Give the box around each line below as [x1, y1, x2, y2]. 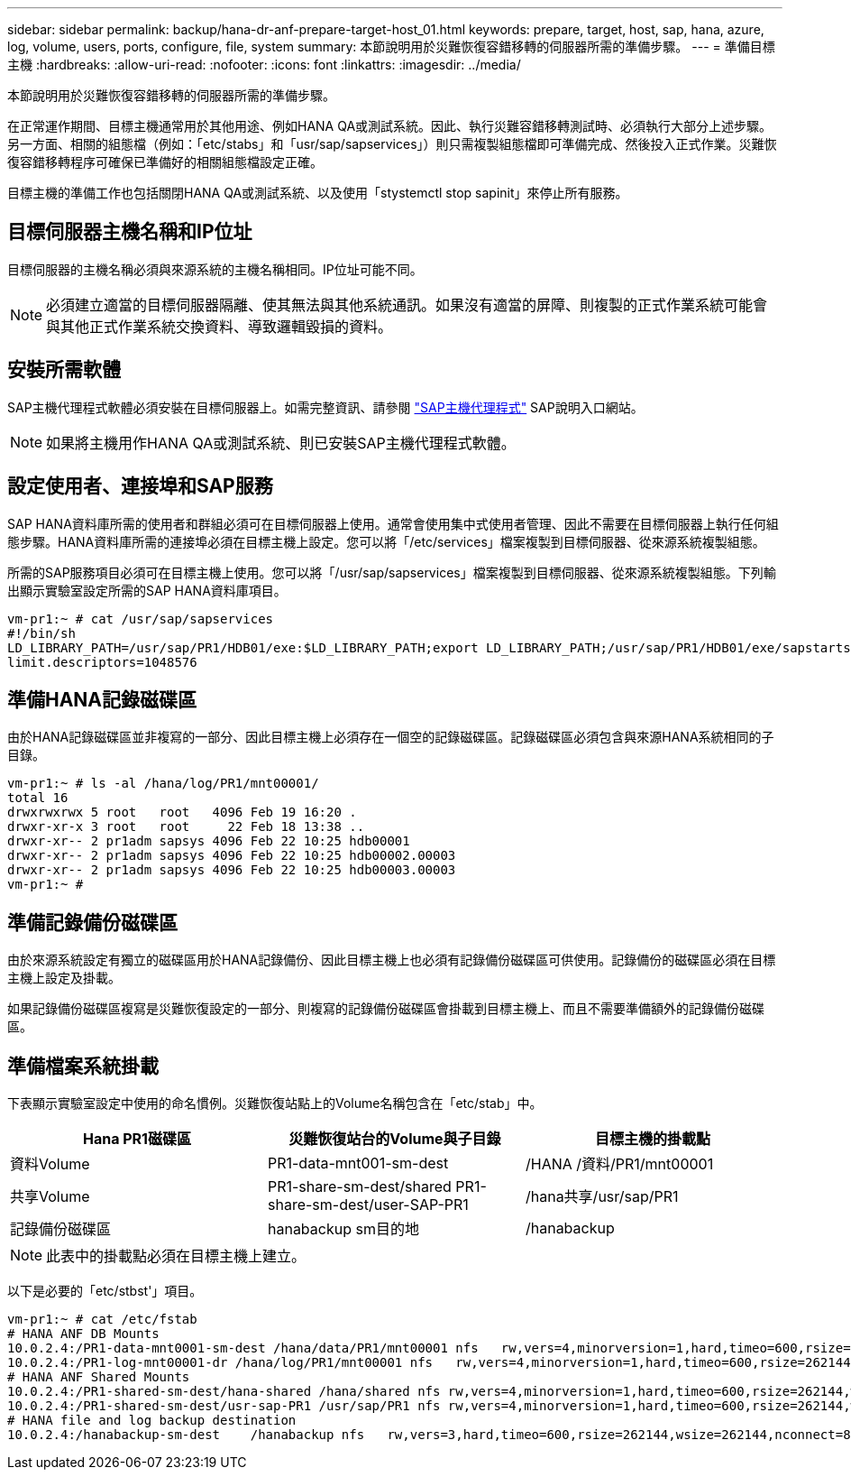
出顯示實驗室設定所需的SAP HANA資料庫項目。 [7, 582, 287, 598]
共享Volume [10, 1187, 90, 1206]
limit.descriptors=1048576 [7, 654, 197, 669]
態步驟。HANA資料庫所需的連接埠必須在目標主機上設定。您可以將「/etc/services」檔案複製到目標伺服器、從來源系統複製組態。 [7, 533, 765, 549]
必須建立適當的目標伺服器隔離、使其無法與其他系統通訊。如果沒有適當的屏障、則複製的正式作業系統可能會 [46, 295, 768, 314]
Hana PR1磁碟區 [82, 1130, 192, 1149]
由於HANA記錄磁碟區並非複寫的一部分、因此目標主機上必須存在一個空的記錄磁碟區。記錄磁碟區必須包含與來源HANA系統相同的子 [7, 729, 774, 745]
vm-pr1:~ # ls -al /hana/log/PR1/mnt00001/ [7, 776, 319, 791]
